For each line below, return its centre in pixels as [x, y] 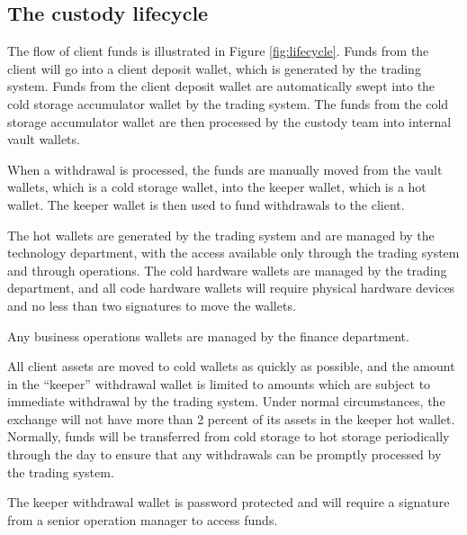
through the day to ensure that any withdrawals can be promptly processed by [225, 454]
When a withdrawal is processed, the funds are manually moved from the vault [225, 169]
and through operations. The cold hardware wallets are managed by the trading [227, 270]
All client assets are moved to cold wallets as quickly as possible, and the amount [231, 366]
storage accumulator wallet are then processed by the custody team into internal [229, 121]
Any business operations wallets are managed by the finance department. [208, 336]
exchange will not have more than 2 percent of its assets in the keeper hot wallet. [231, 418]
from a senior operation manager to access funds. [143, 519]
